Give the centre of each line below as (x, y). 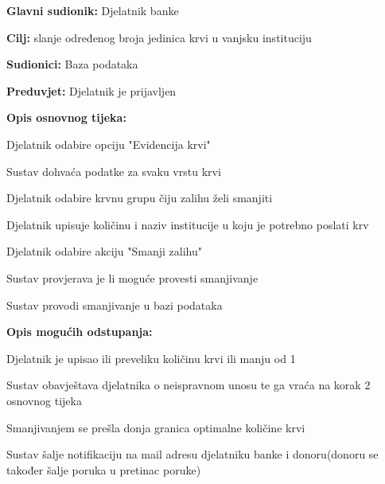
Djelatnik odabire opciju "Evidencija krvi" (109, 144)
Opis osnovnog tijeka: (66, 117)
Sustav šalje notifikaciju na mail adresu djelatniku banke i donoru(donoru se (192, 454)
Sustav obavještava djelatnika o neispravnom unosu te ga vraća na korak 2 (189, 385)
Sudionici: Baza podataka (72, 64)
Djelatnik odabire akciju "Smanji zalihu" (105, 251)
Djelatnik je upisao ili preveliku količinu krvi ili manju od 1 (151, 358)
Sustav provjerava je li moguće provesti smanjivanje (132, 277)
